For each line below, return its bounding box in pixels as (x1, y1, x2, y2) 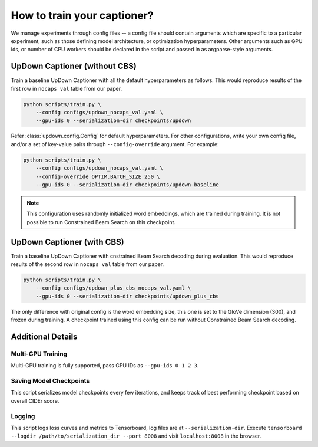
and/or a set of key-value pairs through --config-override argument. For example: (11, 140, 219, 147)
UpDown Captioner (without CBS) (11, 61, 137, 71)
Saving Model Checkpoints (11, 377, 90, 385)
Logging (11, 412, 35, 420)
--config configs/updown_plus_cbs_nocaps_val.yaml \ (35, 285, 191, 291)
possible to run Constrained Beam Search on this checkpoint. (26, 218, 176, 225)
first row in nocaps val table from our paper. (11, 85, 122, 92)
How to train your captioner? (11, 9, 154, 22)
